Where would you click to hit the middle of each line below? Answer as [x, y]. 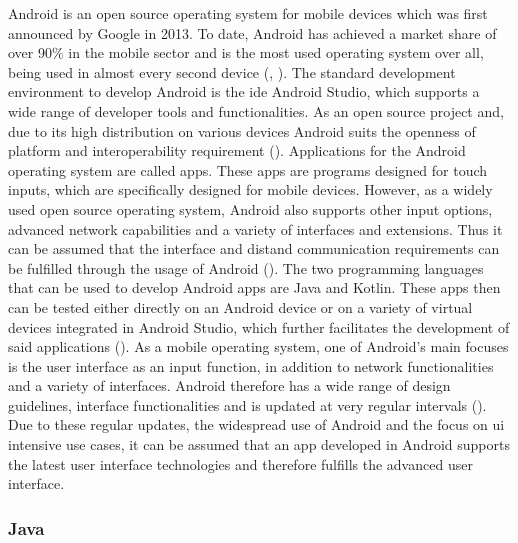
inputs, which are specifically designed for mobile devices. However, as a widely [250, 189]
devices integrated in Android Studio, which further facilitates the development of [259, 326]
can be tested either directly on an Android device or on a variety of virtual [240, 306]
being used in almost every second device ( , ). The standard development [232, 71]
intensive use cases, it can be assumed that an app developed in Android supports [259, 444]
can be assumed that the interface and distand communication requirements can [254, 248]
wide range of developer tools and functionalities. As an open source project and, [256, 110]
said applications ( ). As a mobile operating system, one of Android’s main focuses [258, 346]
